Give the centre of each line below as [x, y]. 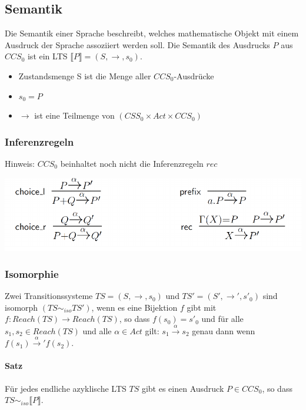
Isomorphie [32, 273]
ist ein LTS [47, 56]
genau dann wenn [224, 330]
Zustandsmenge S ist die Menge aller [85, 75]
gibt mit [202, 307]
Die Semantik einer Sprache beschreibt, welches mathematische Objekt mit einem [152, 33]
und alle [97, 330]
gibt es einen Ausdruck [183, 388]
